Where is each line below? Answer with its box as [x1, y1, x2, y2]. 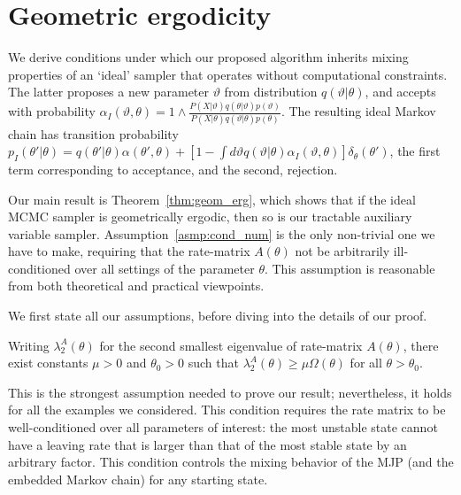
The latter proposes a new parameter [8, 82, 210, 101]
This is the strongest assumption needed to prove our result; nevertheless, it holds [8, 383, 452, 401]
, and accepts [365, 82, 436, 101]
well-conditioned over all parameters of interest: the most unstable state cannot [8, 418, 438, 437]
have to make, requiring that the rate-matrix [8, 242, 250, 260]
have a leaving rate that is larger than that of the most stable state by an [8, 435, 407, 453]
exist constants [8, 353, 88, 372]
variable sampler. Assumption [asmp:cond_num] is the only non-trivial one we [8, 224, 435, 243]
